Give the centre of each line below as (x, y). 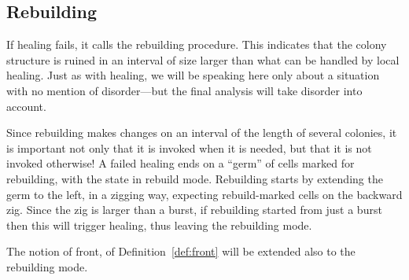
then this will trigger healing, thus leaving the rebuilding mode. (159, 225)
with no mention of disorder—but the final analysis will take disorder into (184, 90)
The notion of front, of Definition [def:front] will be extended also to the (181, 251)
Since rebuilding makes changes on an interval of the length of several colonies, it (202, 133)
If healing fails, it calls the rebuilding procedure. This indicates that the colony (197, 44)
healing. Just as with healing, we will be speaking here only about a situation (193, 75)
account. (26, 106)
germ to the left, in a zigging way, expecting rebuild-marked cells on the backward (204, 194)
